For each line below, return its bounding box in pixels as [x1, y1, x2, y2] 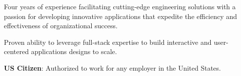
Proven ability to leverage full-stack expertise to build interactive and [4, 37, 212, 47]
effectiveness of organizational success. [4, 20, 118, 31]
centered [4, 46, 29, 57]
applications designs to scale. [31, 46, 117, 57]
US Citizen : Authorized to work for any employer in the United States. [4, 62, 221, 73]
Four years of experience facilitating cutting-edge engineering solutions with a [4, 1, 236, 11]
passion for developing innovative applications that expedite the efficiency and [4, 11, 237, 21]
